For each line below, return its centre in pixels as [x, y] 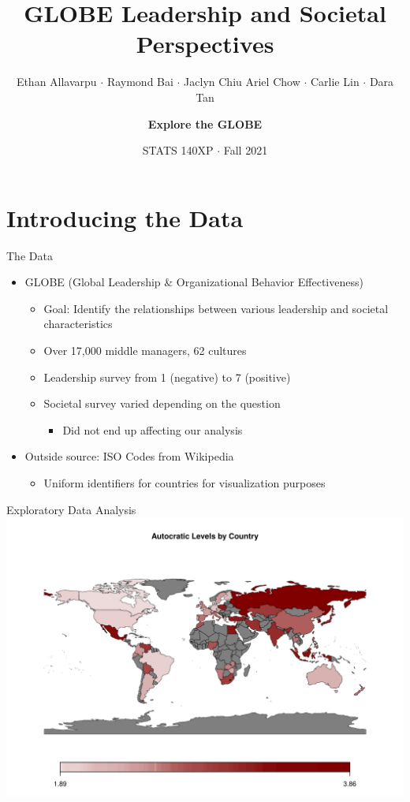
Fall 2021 [246, 150]
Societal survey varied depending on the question [162, 403]
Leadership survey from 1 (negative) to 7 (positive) [167, 377]
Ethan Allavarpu [56, 82]
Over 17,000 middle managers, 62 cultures [145, 350]
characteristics [78, 324]
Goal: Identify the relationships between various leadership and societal [216, 308]
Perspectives [205, 44]
